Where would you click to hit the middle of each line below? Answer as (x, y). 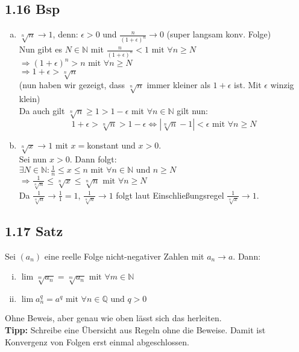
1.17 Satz (34, 230)
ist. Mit (248, 85)
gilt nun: (192, 110)
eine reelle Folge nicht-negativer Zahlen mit (124, 256)
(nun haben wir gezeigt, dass (72, 85)
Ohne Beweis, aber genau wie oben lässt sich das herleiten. (113, 318)
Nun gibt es (41, 49)
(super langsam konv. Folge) (219, 34)
